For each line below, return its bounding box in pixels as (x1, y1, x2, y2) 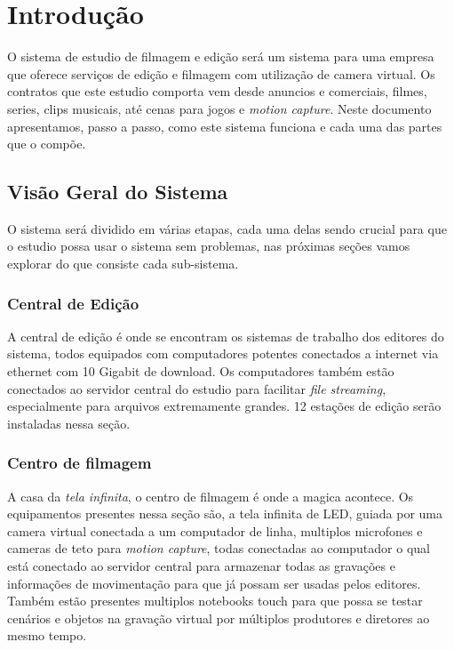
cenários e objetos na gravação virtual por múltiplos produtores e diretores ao (7, 608, 430, 627)
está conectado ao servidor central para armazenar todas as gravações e (7, 557, 395, 575)
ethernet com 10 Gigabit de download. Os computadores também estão (7, 362, 394, 381)
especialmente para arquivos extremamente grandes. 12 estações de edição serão (7, 397, 442, 415)
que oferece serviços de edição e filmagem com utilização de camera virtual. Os (7, 64, 435, 83)
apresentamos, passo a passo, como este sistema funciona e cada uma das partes (7, 116, 442, 135)
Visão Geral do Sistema (7, 178, 228, 205)
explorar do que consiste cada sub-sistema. (7, 254, 239, 273)
